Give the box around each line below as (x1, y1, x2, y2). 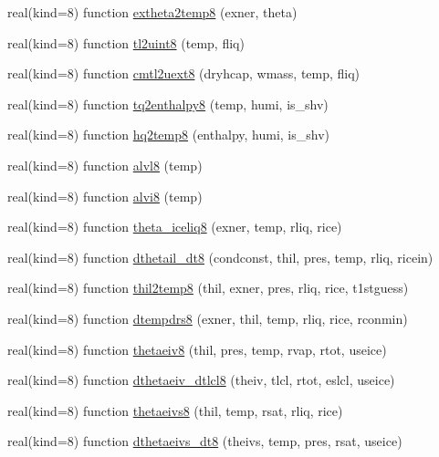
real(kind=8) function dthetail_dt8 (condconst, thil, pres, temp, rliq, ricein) (7, 247, 434, 266)
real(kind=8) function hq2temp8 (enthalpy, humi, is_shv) (7, 125, 329, 144)
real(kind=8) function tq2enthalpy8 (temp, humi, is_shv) (7, 94, 329, 113)
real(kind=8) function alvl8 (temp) (7, 155, 203, 174)
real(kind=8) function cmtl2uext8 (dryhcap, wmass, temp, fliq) (7, 64, 361, 83)
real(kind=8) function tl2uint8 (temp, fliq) (7, 33, 245, 52)
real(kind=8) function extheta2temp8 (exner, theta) (7, 3, 298, 21)
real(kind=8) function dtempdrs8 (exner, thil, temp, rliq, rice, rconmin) (7, 308, 408, 327)
